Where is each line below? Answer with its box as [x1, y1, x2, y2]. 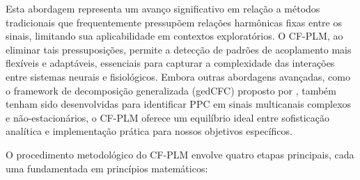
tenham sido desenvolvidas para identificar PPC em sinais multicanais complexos [6, 97, 352, 111]
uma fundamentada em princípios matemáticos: [6, 161, 208, 175]
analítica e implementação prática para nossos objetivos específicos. [6, 124, 292, 138]
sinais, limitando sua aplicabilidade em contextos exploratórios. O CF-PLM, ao [6, 28, 343, 43]
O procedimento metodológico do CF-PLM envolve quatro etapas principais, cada [6, 147, 354, 161]
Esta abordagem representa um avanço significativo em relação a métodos [6, 1, 320, 15]
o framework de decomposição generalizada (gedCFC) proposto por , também [6, 83, 336, 97]
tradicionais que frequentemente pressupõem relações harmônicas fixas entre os [6, 15, 342, 29]
